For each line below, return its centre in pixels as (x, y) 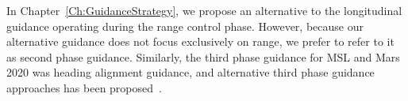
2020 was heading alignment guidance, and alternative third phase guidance (191, 72)
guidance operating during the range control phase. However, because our (185, 26)
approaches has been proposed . (84, 87)
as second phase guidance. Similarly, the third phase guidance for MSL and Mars (203, 56)
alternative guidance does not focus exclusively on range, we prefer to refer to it (200, 41)
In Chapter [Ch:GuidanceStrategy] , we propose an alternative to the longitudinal (204, 10)
